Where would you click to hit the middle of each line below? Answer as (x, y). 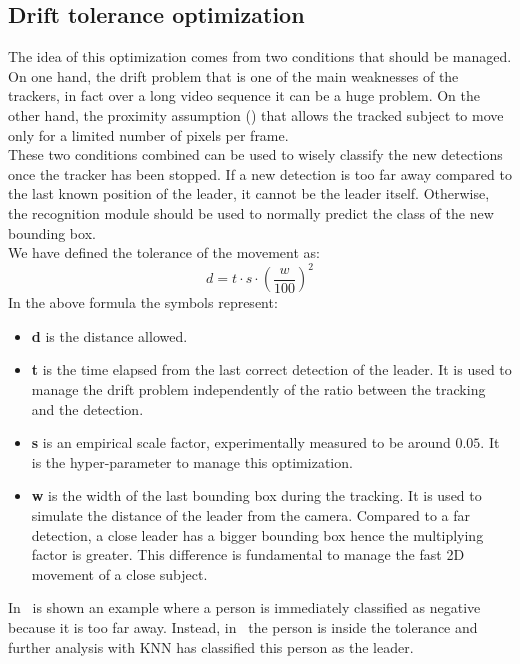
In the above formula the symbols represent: (143, 302)
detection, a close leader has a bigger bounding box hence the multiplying (257, 534)
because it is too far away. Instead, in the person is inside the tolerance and (243, 626)
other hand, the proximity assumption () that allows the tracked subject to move (256, 114)
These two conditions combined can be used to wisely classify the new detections (255, 154)
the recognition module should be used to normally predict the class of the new (251, 212)
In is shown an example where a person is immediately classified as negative (244, 607)
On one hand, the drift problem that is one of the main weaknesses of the (233, 75)
